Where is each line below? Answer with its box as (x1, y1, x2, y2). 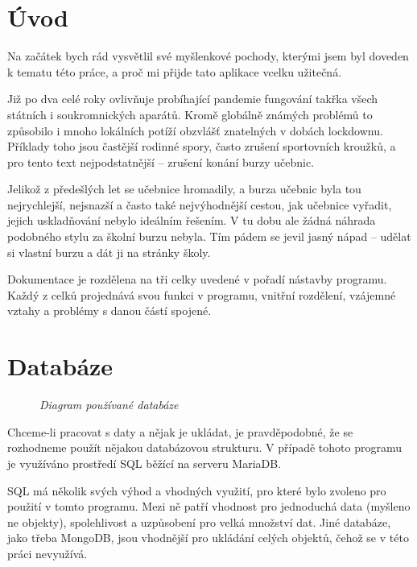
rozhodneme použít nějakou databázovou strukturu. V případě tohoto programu (7, 439, 402, 456)
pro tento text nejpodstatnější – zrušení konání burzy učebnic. (7, 153, 315, 170)
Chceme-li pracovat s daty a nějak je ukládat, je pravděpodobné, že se (7, 423, 353, 440)
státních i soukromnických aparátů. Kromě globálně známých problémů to (7, 106, 373, 122)
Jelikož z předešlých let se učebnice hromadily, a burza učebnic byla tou (7, 180, 361, 197)
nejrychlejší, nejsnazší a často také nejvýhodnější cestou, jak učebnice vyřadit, (7, 196, 392, 213)
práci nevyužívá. (7, 544, 88, 561)
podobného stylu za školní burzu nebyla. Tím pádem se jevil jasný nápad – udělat (7, 228, 411, 245)
